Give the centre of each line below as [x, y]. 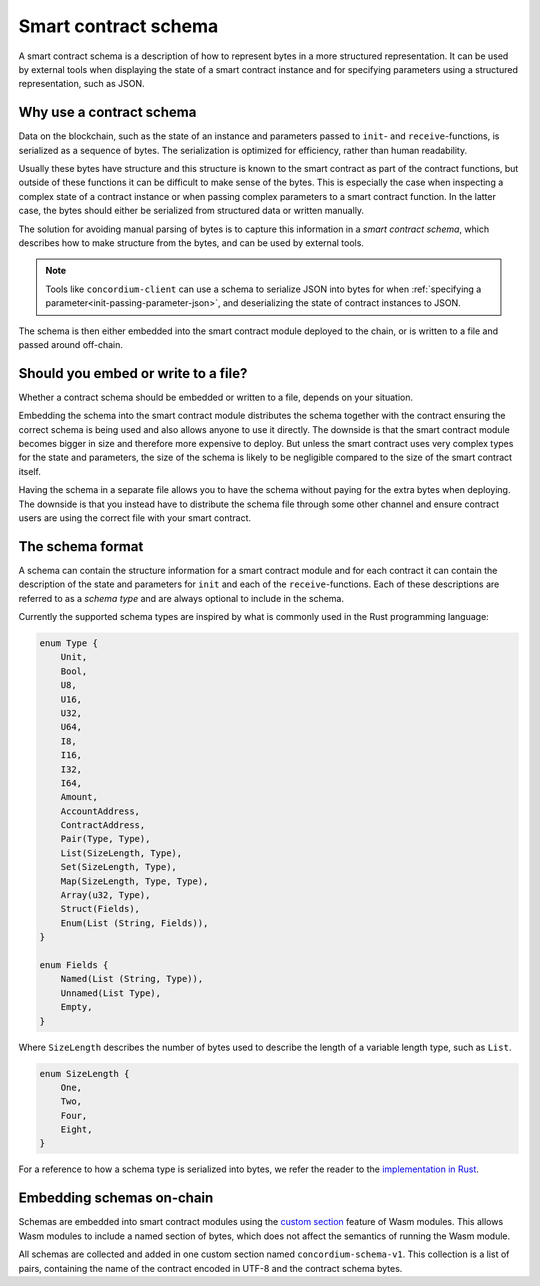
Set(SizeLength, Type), [118, 867]
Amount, [79, 797]
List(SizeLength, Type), [121, 853]
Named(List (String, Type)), [132, 979]
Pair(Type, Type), [105, 839]
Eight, [76, 1129]
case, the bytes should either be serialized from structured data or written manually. [191, 211]
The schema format [81, 546]
